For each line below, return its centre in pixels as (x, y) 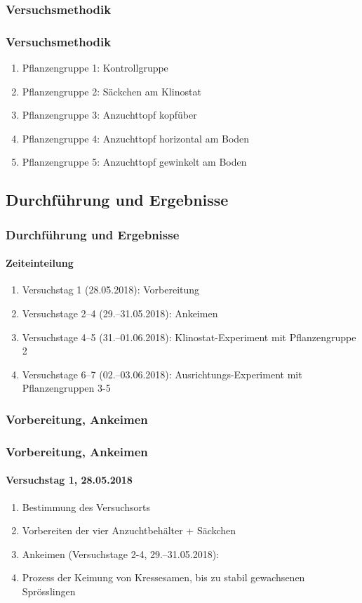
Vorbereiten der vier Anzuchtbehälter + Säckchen (129, 530)
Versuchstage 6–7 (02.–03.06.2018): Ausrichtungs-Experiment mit (162, 374)
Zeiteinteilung (40, 263)
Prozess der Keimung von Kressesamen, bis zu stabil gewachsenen (163, 577)
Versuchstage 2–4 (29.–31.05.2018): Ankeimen (120, 313)
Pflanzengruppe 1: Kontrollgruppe (95, 68)
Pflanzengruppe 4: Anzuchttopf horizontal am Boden (136, 138)
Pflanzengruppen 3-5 (66, 388)
